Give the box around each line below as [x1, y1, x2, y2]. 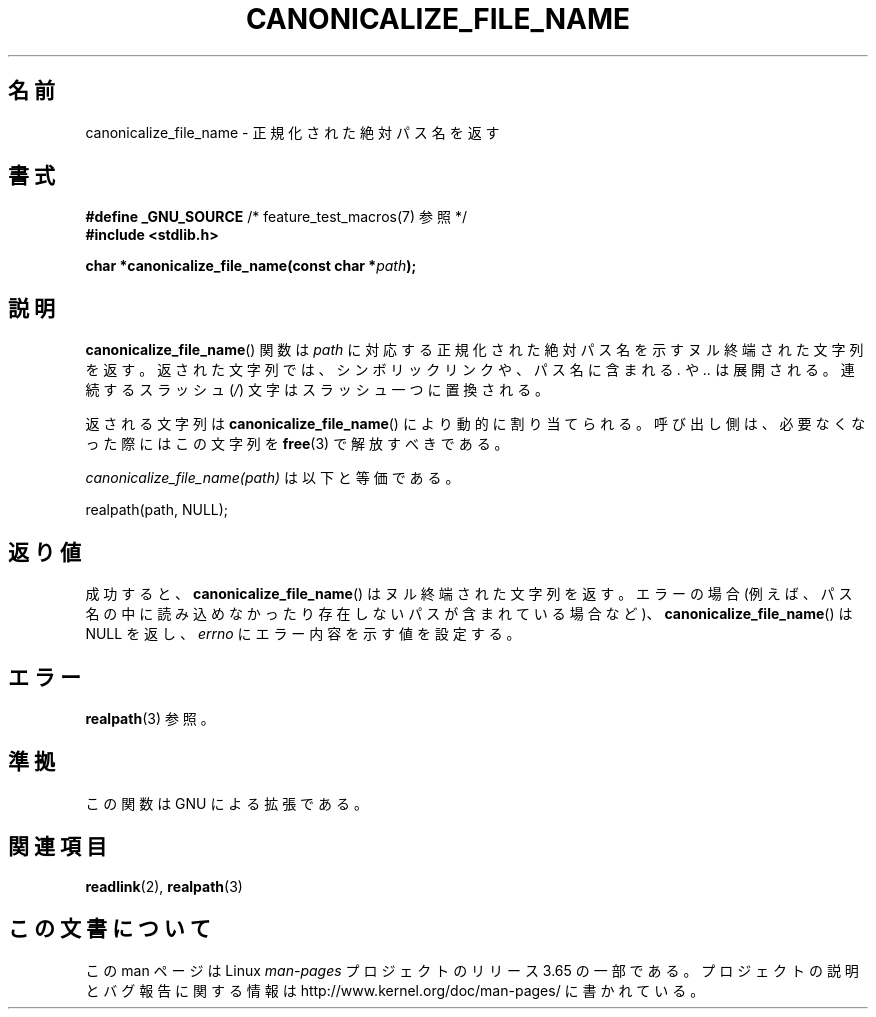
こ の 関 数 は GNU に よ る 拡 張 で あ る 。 [85, 794, 368, 812]
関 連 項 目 [8, 834, 107, 860]
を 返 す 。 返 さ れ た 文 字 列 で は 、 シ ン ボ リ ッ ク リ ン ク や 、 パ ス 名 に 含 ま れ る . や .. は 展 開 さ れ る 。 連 [85, 361, 855, 379]
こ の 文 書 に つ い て [8, 916, 211, 942]
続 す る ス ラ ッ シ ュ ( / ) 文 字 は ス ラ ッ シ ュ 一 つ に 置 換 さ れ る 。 [85, 381, 550, 399]
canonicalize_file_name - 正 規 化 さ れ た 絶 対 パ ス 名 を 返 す [85, 123, 500, 141]
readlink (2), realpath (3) [85, 877, 243, 895]
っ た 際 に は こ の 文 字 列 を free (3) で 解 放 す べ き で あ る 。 [85, 435, 509, 453]
